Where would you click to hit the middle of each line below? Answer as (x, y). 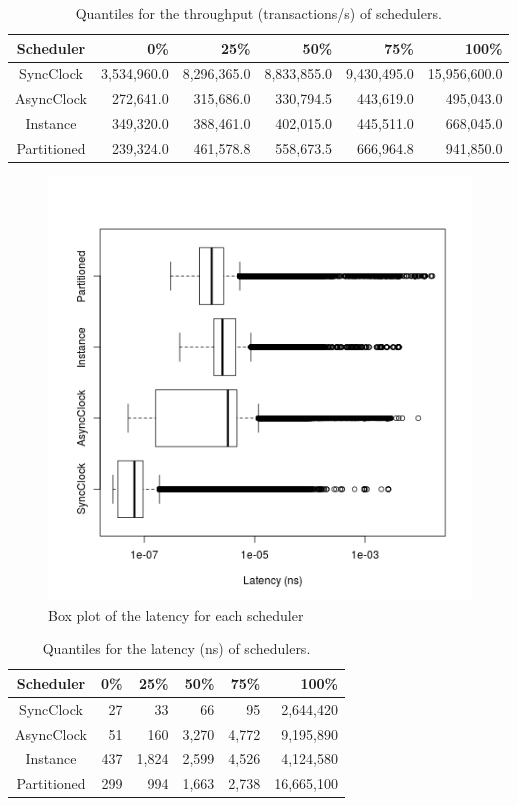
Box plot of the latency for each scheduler (176, 614)
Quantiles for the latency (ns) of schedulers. (176, 648)
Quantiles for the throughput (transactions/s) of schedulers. (258, 13)
